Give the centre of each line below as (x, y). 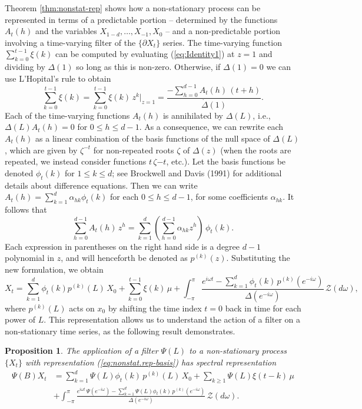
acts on (82, 308)
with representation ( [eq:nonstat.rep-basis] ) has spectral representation (151, 362)
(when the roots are (256, 150)
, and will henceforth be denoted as (124, 258)
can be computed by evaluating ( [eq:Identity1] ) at (145, 54)
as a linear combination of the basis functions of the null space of (153, 138)
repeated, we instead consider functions (76, 161)
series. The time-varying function (222, 42)
